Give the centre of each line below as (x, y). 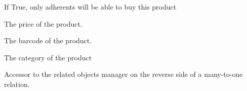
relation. (17, 84)
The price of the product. (43, 23)
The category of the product (48, 57)
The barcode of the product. (48, 40)
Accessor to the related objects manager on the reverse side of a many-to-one (124, 74)
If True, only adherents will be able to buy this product (90, 7)
